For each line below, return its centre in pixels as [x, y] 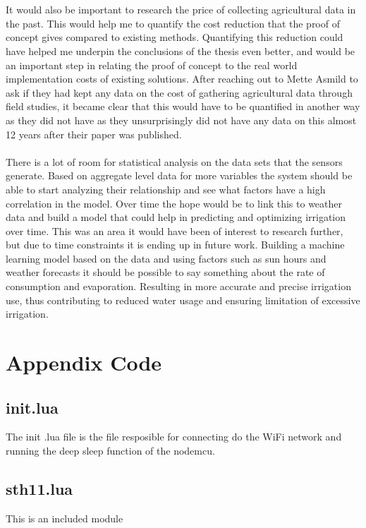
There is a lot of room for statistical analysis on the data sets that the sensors [174, 161]
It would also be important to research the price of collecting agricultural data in [181, 10]
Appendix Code [84, 362]
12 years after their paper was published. [94, 134]
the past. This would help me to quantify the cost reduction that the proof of [173, 23]
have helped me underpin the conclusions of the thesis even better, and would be [181, 50]
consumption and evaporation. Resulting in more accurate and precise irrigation [178, 286]
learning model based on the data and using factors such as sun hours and [166, 258]
